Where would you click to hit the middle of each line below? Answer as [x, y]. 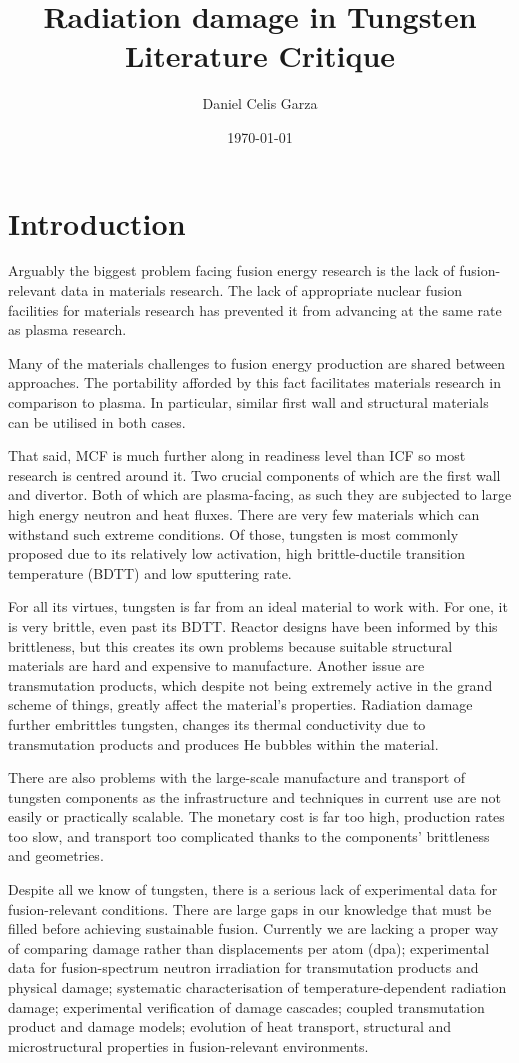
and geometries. [56, 855]
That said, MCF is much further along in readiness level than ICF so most [237, 455]
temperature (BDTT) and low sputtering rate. [150, 572]
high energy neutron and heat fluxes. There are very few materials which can [244, 513]
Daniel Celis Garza [260, 103]
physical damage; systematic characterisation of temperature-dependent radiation [257, 987]
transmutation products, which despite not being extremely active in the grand [250, 684]
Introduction [97, 222]
